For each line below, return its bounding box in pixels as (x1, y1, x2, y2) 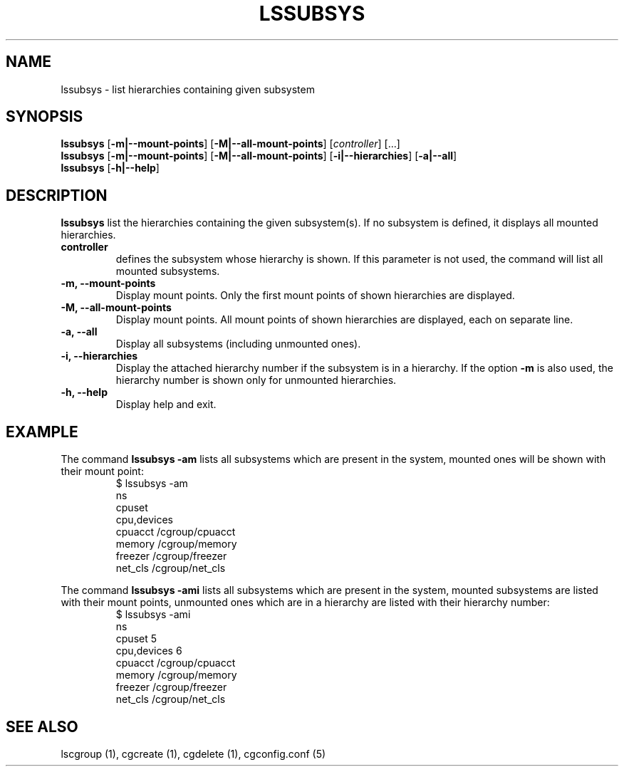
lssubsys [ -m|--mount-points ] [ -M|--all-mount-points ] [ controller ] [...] (61, 137, 400, 150)
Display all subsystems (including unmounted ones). (115, 338, 361, 350)
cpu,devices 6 (115, 645, 182, 657)
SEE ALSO (6, 717, 78, 736)
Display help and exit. (115, 398, 217, 411)
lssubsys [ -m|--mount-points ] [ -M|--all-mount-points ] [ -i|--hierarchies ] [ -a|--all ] (61, 150, 457, 162)
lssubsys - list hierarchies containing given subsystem (61, 83, 315, 95)
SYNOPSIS (6, 108, 83, 126)
